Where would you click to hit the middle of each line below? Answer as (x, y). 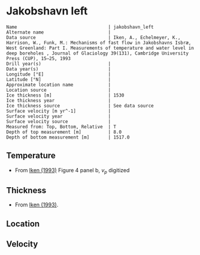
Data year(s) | (59, 69)
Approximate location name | (59, 85)
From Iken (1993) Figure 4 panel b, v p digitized (72, 171)
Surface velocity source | (59, 121)
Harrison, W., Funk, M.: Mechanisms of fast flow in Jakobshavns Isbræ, (99, 43)
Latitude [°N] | (59, 79)
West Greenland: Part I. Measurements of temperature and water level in (100, 48)
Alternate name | (59, 32)
